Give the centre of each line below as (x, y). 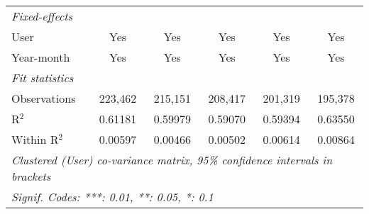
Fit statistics (43, 78)
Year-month (41, 57)
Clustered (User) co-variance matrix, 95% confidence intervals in (172, 160)
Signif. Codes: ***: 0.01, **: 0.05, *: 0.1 (112, 197)
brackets (31, 176)
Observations (44, 98)
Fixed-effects (42, 16)
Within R (35, 139)
